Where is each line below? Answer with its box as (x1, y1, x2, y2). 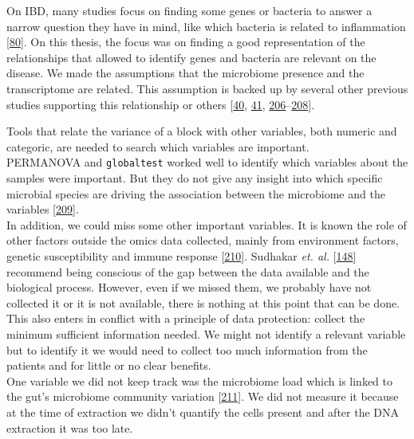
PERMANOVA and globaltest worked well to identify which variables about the (6, 154, 408, 171)
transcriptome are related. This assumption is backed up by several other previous (6, 80, 408, 96)
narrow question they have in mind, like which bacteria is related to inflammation (6, 18, 406, 34)
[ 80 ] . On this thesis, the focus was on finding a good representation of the (6, 33, 365, 50)
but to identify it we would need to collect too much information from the (6, 341, 368, 358)
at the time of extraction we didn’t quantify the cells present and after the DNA (6, 403, 400, 420)
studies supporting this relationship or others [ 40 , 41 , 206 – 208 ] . (6, 96, 315, 112)
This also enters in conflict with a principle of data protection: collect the (6, 310, 365, 327)
